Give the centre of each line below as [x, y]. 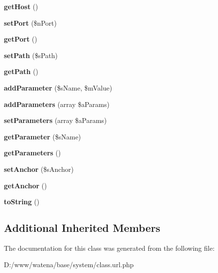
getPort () [21, 39]
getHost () [21, 6]
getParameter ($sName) [43, 136]
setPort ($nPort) [30, 23]
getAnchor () [25, 185]
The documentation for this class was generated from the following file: [109, 248]
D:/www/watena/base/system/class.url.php [69, 264]
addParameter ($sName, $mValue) [58, 87]
